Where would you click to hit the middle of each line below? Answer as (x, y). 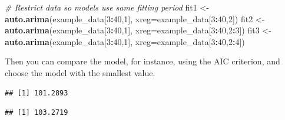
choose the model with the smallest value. (80, 72)
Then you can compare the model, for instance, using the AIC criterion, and (142, 61)
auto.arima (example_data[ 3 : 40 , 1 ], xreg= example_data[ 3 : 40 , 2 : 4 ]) (125, 41)
